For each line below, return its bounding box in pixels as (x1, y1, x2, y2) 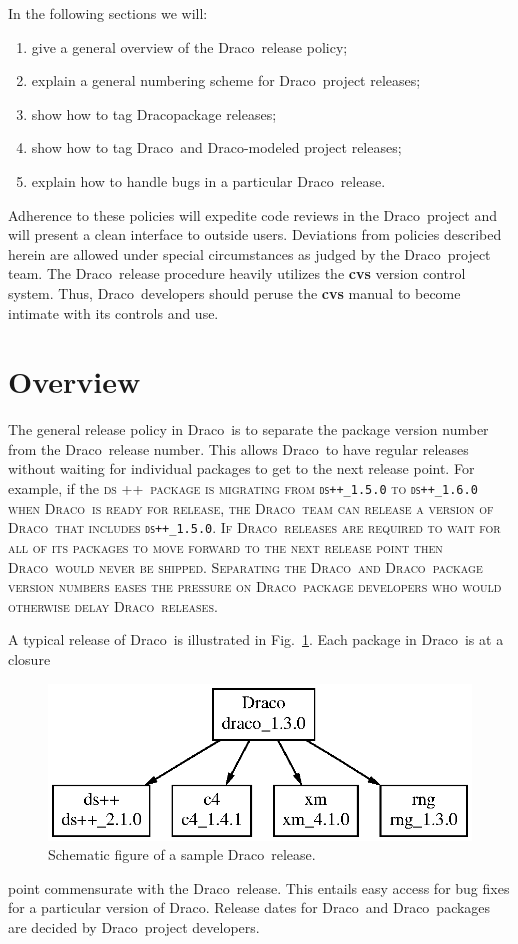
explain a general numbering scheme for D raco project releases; (31, 70, 421, 91)
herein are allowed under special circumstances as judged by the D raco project (8, 243, 491, 264)
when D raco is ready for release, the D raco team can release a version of (8, 497, 494, 518)
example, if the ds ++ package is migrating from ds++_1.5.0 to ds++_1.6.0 (8, 478, 478, 499)
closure (8, 648, 51, 669)
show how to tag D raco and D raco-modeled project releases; (31, 137, 402, 158)
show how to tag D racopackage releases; (31, 103, 277, 124)
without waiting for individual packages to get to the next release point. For (8, 458, 475, 479)
